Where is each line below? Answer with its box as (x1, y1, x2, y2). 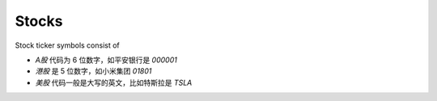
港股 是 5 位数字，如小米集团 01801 (35, 66, 152, 76)
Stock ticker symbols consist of (15, 40, 121, 50)
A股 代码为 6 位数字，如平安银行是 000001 (35, 55, 177, 65)
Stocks (15, 12, 63, 30)
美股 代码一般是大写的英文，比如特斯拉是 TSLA (35, 78, 193, 87)
